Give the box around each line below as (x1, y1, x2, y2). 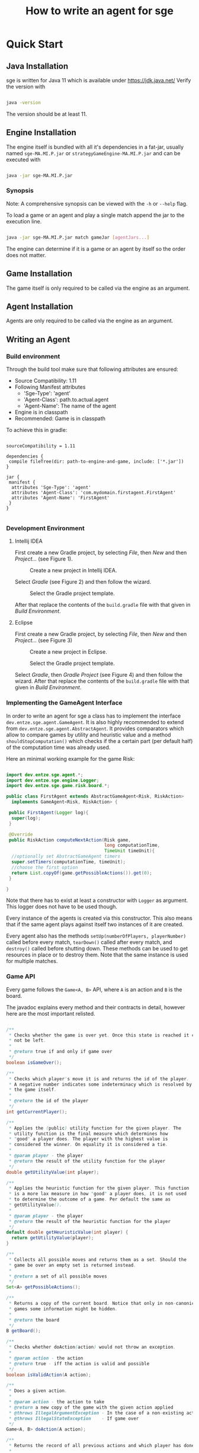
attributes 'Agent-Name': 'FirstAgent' (11, 495, 110, 501)
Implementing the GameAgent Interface (6, 699, 123, 707)
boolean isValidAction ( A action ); (6, 1372, 92, 1378)
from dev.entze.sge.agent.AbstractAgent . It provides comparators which (6, 725, 184, 732)
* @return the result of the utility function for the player (8, 1158, 166, 1164)
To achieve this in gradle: (6, 427, 68, 434)
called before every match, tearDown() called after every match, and (6, 939, 173, 946)
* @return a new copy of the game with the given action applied (8, 1404, 174, 1410)
